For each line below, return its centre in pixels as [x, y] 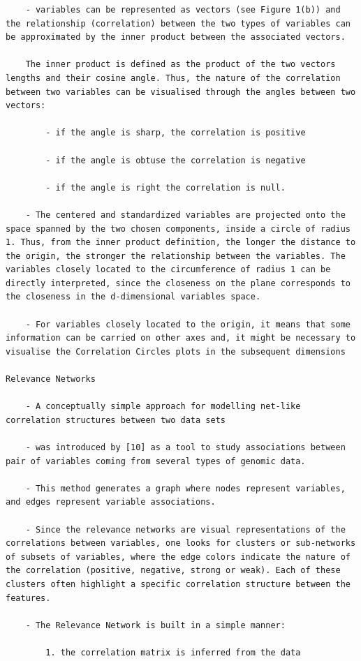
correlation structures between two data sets [116, 420]
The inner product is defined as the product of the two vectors [180, 65]
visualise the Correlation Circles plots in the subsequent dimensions [176, 351]
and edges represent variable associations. [111, 502]
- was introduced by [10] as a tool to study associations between [185, 447]
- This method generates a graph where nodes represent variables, [185, 488]
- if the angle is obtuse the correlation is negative [176, 160]
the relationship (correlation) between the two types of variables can [178, 23]
